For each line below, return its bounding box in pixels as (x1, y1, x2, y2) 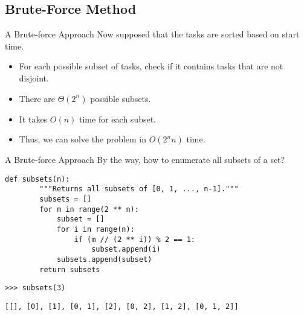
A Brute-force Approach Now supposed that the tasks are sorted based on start (5, 28, 300, 40)
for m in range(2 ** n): (39, 205, 139, 214)
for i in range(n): (56, 225, 135, 234)
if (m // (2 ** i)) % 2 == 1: (74, 235, 195, 244)
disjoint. (19, 71, 49, 84)
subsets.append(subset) (56, 255, 152, 264)
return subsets (39, 265, 100, 274)
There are (19, 92, 55, 104)
